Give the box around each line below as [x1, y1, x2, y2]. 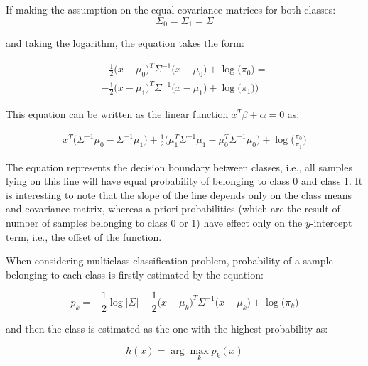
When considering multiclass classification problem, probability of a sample [6, 253, 333, 268]
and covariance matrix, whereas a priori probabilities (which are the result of [6, 201, 340, 216]
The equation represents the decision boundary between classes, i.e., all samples [6, 159, 352, 174]
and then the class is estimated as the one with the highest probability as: [6, 321, 328, 336]
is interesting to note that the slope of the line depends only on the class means [6, 187, 352, 202]
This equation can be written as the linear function [6, 107, 229, 122]
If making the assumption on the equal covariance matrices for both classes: [6, 2, 336, 16]
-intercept [310, 215, 352, 230]
